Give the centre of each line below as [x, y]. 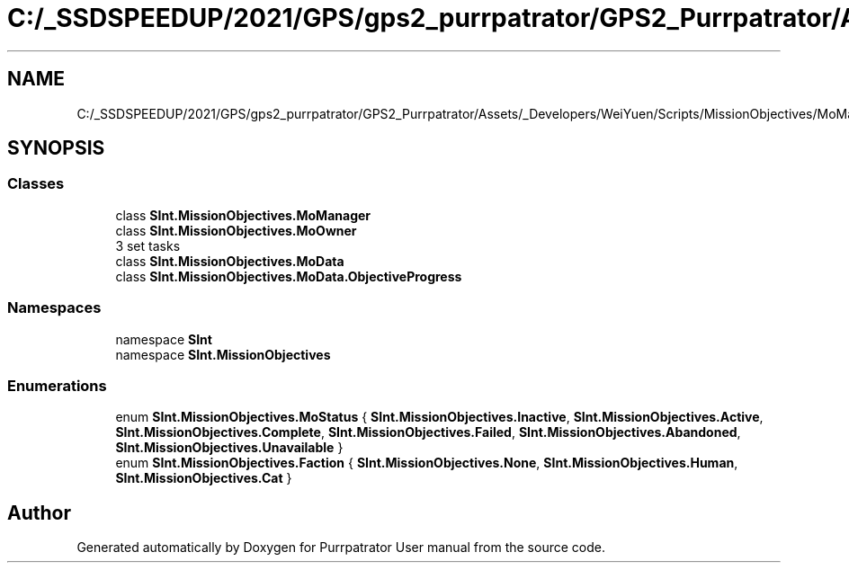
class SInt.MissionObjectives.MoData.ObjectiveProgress [289, 276]
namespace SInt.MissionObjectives [223, 354]
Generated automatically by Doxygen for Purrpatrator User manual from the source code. [341, 548]
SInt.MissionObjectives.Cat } [204, 478]
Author [39, 512]
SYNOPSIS [56, 148]
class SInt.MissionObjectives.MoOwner [236, 230]
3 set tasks [148, 245]
